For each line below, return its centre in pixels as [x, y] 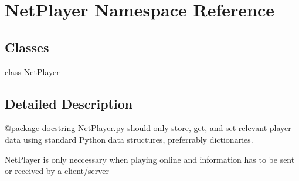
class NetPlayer [32, 71]
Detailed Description [69, 103]
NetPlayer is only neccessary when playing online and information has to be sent [150, 159]
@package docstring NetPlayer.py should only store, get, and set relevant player [148, 128]
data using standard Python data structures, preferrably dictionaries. [129, 139]
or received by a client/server [57, 171]
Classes [27, 47]
